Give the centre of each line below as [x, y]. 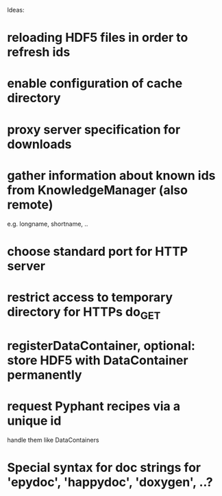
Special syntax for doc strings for [104, 468]
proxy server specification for [94, 129]
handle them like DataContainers [53, 440]
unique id [34, 421]
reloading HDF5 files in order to [98, 38]
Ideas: [16, 10]
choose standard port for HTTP [98, 251]
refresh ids [39, 52]
